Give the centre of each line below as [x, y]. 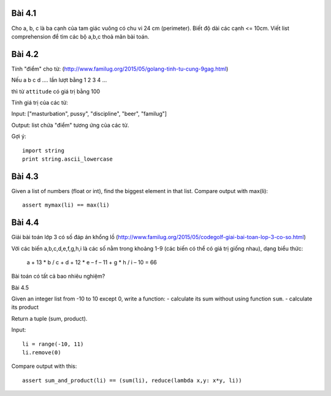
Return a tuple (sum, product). [49, 318]
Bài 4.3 [25, 176]
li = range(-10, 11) [53, 344]
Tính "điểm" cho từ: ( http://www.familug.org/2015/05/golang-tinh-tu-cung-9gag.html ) [120, 69]
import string [43, 150]
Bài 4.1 [24, 13]
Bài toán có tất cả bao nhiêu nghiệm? [58, 276]
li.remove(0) [42, 353]
